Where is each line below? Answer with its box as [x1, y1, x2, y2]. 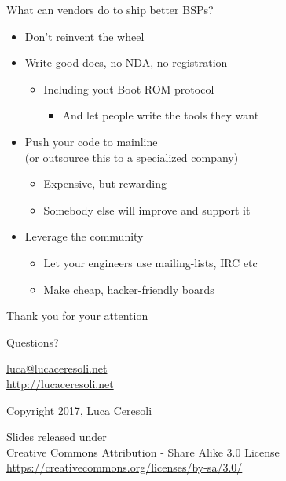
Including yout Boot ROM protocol [43, 80, 214, 97]
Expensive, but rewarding [43, 175, 167, 192]
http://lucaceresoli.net [6, 375, 114, 391]
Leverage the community [24, 228, 144, 244]
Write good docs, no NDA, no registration [24, 54, 228, 71]
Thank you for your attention [6, 307, 148, 324]
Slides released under [6, 428, 107, 445]
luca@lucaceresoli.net [6, 360, 108, 376]
